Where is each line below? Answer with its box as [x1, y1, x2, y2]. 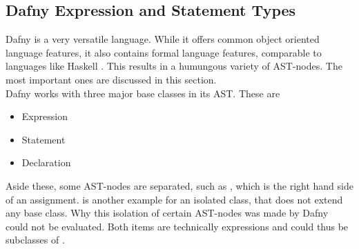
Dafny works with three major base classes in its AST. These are [6, 86, 280, 100]
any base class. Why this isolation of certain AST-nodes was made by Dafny [6, 206, 329, 220]
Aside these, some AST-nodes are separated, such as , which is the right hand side [6, 178, 353, 192]
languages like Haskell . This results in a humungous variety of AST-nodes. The [6, 59, 342, 73]
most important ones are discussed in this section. [6, 72, 217, 86]
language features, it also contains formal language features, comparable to [6, 45, 322, 59]
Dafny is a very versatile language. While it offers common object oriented [6, 32, 320, 46]
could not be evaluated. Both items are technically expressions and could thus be [6, 219, 349, 233]
